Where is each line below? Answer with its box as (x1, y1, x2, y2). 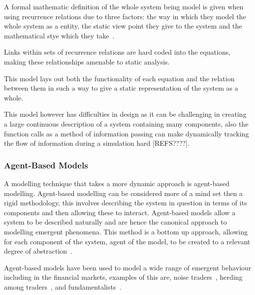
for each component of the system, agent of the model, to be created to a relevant (4, 236, 251, 246)
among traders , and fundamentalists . (4, 281, 122, 292)
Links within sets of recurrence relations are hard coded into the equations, (4, 47, 231, 57)
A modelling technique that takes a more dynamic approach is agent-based (4, 178, 230, 188)
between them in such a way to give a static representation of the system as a (4, 83, 238, 93)
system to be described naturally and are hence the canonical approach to (4, 217, 227, 227)
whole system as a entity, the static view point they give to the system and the (4, 21, 242, 31)
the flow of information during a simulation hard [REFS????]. (4, 138, 190, 148)
